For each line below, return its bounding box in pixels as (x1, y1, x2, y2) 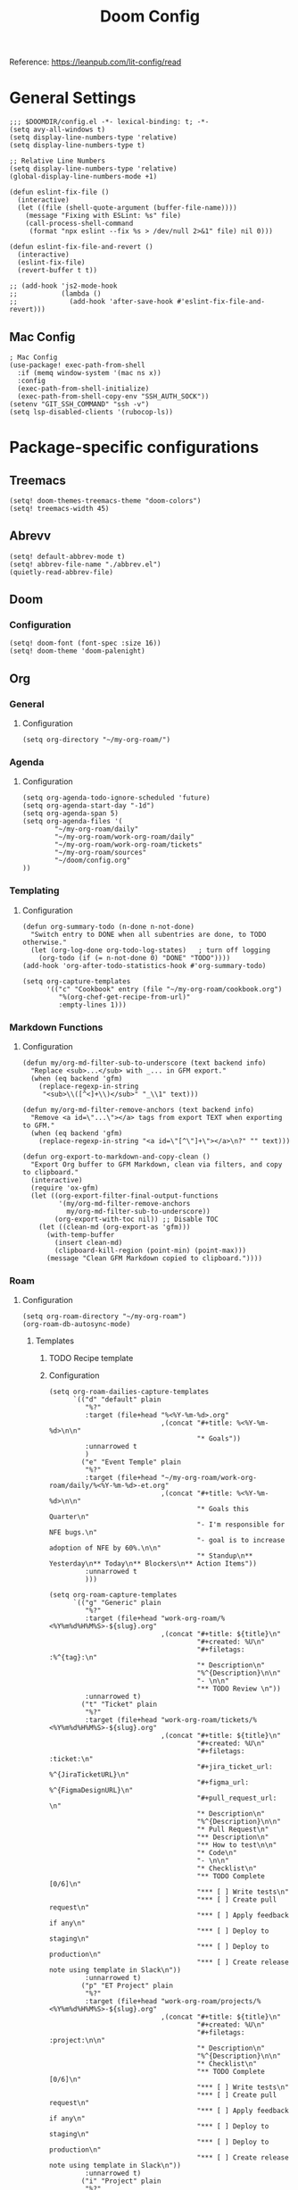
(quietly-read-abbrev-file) (9, 567, 114, 577)
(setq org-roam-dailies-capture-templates (48, 1387, 210, 1397)
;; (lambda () (9, 289, 102, 298)
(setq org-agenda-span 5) (21, 809, 119, 818)
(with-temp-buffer (46, 1231, 115, 1240)
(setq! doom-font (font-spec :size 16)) (9, 639, 162, 648)
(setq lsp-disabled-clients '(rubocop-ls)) (9, 407, 174, 416)
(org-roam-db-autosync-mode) (21, 1320, 131, 1329)
